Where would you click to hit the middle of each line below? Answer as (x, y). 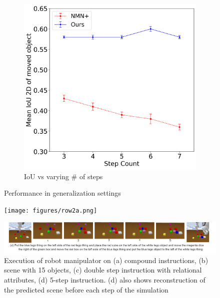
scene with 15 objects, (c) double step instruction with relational (103, 270)
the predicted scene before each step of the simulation (86, 289)
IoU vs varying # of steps (63, 176)
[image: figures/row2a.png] (51, 211)
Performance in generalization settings (62, 193)
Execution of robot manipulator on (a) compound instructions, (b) (106, 260)
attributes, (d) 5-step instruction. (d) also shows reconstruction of (105, 280)
